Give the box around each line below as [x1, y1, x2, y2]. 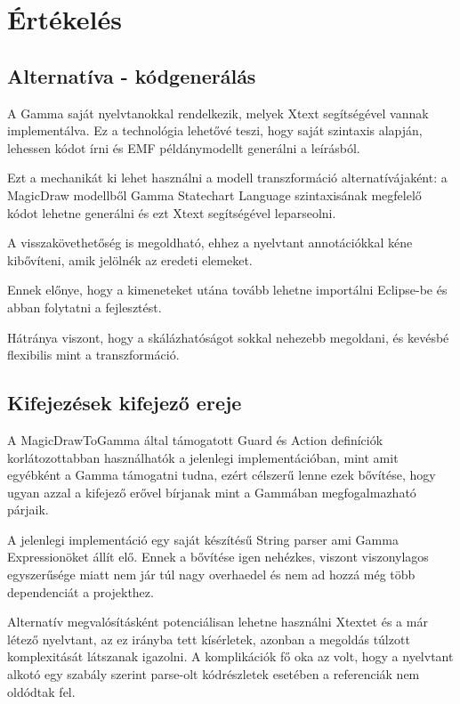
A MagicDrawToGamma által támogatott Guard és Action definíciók [7, 430, 383, 449]
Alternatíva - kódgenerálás [7, 61, 256, 89]
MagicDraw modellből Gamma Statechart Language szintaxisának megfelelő [7, 185, 422, 204]
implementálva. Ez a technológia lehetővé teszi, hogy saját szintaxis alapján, [7, 121, 423, 140]
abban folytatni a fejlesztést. [7, 297, 162, 316]
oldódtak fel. [7, 682, 76, 700]
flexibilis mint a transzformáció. [7, 345, 180, 364]
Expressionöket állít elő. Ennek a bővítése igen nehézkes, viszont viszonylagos [7, 547, 429, 566]
